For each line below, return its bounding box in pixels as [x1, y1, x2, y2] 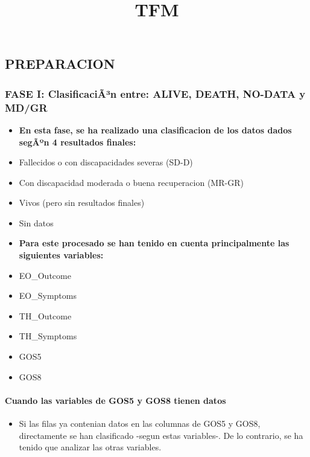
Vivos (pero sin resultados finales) [19, 196, 145, 209]
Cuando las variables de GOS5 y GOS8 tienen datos [5, 394, 226, 406]
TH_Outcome [19, 309, 72, 322]
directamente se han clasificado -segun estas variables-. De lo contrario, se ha [19, 429, 303, 441]
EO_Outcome [19, 269, 71, 281]
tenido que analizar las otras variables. [19, 441, 162, 453]
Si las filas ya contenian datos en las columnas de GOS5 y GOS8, [19, 417, 261, 430]
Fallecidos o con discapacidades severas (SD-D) [19, 156, 193, 168]
